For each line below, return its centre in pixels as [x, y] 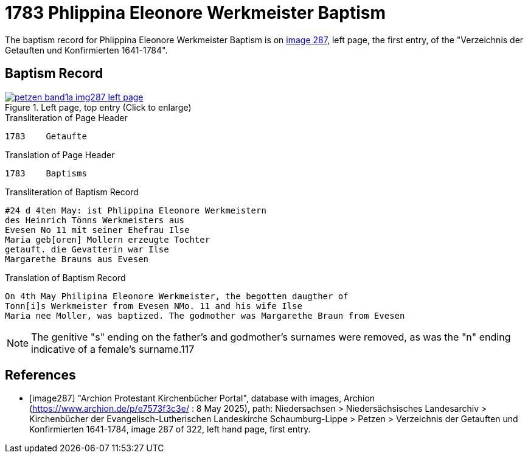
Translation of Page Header [60, 154]
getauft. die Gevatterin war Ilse [87, 249]
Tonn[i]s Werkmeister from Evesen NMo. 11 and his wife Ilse [154, 306]
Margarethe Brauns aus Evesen [77, 259]
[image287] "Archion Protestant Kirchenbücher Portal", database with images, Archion [202, 398]
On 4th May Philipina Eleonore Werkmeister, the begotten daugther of [177, 296]
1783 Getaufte [46, 136]
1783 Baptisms [46, 173]
